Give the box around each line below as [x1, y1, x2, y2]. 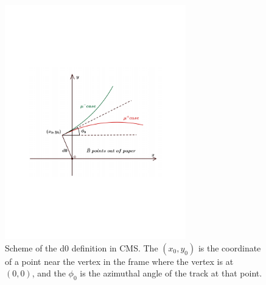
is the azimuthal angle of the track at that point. [80, 267, 262, 280]
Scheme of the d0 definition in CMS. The [5, 241, 158, 254]
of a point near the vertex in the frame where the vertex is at [5, 254, 234, 267]
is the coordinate [198, 241, 261, 254]
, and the [32, 267, 66, 280]
